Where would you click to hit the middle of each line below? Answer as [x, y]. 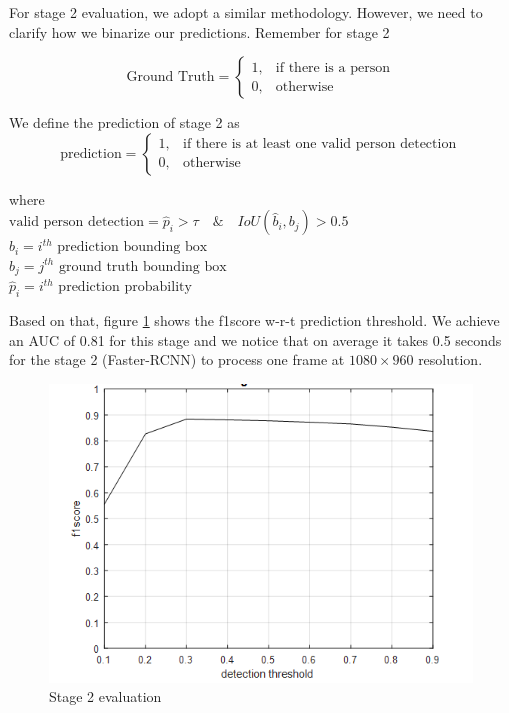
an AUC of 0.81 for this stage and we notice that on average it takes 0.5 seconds [255, 339]
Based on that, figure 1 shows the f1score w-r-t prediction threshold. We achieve [254, 320]
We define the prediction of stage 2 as [124, 122]
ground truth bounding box [142, 266]
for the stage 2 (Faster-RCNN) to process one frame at [177, 359]
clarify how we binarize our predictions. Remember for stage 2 [199, 31]
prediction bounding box [132, 247]
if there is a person [332, 67]
